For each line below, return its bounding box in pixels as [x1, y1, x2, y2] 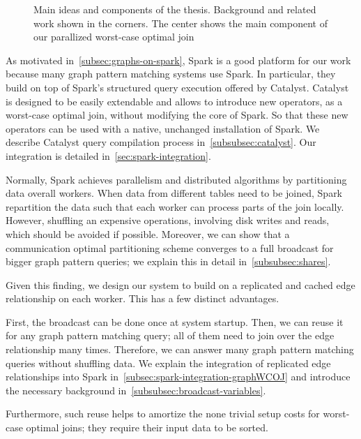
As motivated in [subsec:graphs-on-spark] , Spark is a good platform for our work [6, 52, 351, 67]
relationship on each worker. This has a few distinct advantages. [6, 291, 279, 306]
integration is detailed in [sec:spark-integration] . [6, 148, 211, 163]
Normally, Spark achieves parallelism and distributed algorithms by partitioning [6, 172, 347, 186]
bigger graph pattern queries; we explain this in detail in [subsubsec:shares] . [6, 254, 331, 269]
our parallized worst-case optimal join [33, 29, 194, 44]
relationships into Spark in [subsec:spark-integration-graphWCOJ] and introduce [6, 369, 351, 384]
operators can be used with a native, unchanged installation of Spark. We [6, 121, 320, 135]
